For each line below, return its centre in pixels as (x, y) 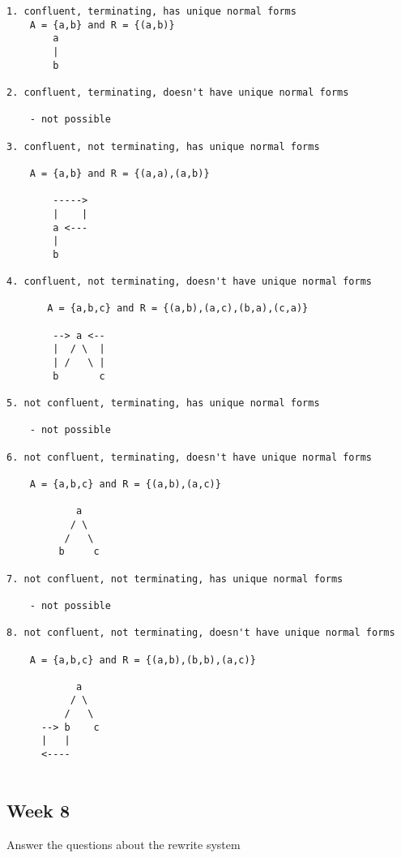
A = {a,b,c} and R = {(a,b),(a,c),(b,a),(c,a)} (178, 309)
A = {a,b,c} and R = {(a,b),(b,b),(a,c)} (143, 660)
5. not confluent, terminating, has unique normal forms (163, 403)
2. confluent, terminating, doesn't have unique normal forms (178, 92)
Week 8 (38, 810)
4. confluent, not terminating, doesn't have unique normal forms (190, 282)
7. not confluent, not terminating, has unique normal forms (175, 579)
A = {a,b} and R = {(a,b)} (102, 25)
